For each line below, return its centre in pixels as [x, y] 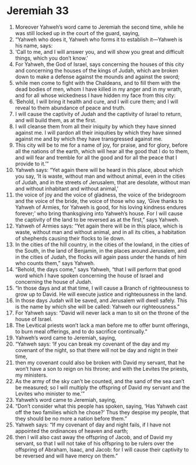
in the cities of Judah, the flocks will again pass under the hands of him [101, 257]
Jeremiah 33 [38, 11]
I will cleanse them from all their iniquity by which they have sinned [96, 126]
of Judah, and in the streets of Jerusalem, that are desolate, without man [102, 182]
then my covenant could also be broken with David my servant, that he [100, 362]
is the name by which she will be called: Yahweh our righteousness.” [97, 306]
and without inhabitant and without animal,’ [66, 188]
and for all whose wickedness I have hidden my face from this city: [95, 95]
